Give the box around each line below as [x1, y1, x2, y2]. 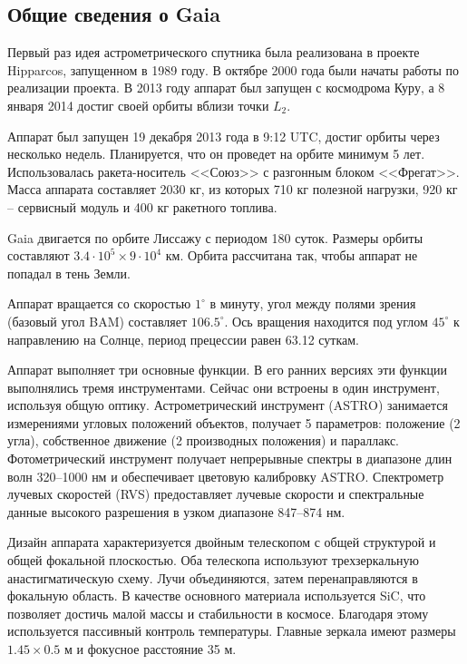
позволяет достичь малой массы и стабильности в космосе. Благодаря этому [7, 603, 429, 622]
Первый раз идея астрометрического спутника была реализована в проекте [7, 43, 420, 62]
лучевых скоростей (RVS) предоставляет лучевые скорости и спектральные [7, 484, 424, 503]
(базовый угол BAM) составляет [7, 311, 188, 330]
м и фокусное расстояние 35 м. [64, 640, 237, 659]
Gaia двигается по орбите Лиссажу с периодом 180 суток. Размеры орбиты [7, 228, 423, 247]
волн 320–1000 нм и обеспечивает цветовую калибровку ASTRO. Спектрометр [7, 466, 444, 485]
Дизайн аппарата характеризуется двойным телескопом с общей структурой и [7, 532, 436, 552]
